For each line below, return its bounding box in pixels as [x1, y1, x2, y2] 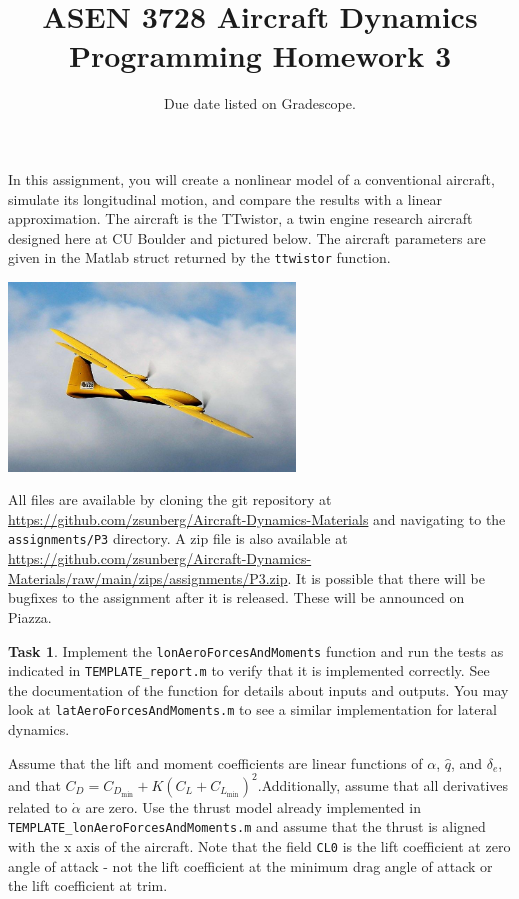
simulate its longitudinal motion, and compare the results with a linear [8, 188, 443, 209]
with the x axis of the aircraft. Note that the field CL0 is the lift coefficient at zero [8, 836, 511, 857]
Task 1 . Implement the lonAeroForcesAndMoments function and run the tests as [8, 640, 504, 661]
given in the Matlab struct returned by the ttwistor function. [8, 247, 391, 268]
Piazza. [8, 606, 52, 627]
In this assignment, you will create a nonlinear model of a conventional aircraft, [8, 168, 495, 189]
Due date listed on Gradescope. [164, 93, 356, 114]
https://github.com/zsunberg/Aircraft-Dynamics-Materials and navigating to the [8, 508, 506, 529]
